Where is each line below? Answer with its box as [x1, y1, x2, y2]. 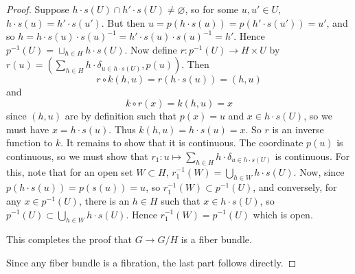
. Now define [124, 42, 177, 56]
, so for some [185, 2, 239, 16]
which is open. [253, 207, 313, 221]
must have [6, 122, 49, 136]
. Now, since [293, 164, 345, 179]
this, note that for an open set [6, 164, 133, 179]
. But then [101, 15, 146, 30]
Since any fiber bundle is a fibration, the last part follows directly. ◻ [6, 255, 297, 269]
